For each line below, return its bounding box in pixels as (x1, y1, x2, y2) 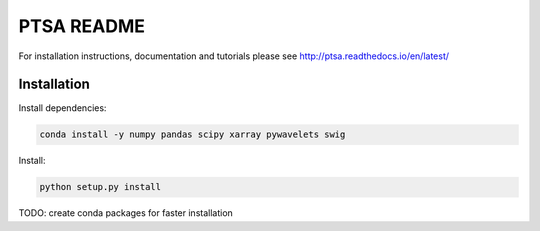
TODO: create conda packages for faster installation (18, 207, 234, 219)
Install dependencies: (18, 102, 107, 114)
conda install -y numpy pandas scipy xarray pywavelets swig (39, 129, 346, 140)
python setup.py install (39, 181, 162, 193)
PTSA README (18, 15, 145, 37)
